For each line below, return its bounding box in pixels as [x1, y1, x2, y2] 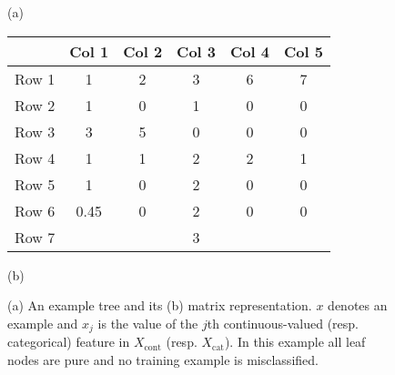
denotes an [328, 296, 388, 315]
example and [7, 313, 78, 332]
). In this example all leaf [224, 332, 366, 351]
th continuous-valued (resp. [207, 313, 360, 332]
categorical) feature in [7, 332, 130, 351]
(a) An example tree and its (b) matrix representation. [7, 296, 312, 315]
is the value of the [97, 313, 198, 332]
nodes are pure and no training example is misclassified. [7, 350, 319, 369]
